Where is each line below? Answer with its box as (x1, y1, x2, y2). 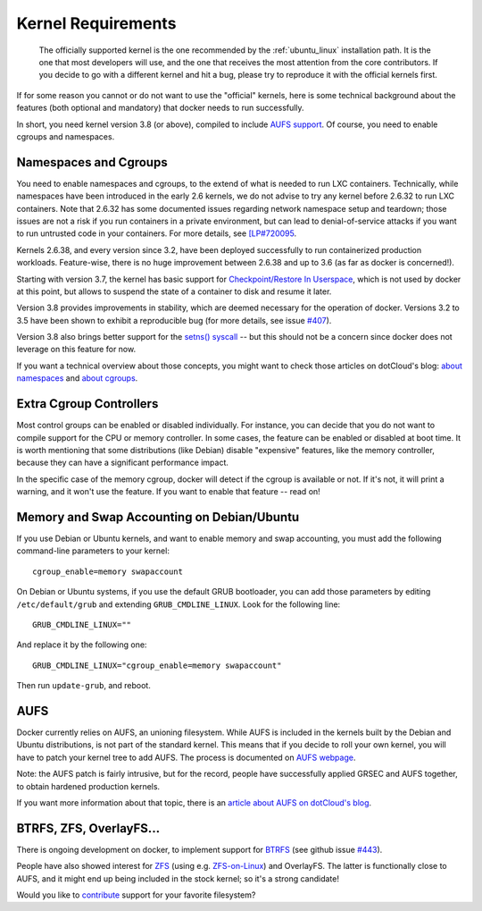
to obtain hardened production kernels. (16, 780, 161, 791)
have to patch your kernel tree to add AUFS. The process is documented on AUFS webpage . (16, 752, 356, 763)
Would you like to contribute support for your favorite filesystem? (16, 890, 256, 900)
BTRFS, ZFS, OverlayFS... (16, 821, 161, 836)
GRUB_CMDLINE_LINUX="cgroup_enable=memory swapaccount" (32, 660, 282, 671)
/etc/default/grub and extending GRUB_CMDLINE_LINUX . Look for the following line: (16, 599, 341, 610)
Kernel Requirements (16, 13, 177, 33)
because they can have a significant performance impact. (16, 457, 229, 468)
